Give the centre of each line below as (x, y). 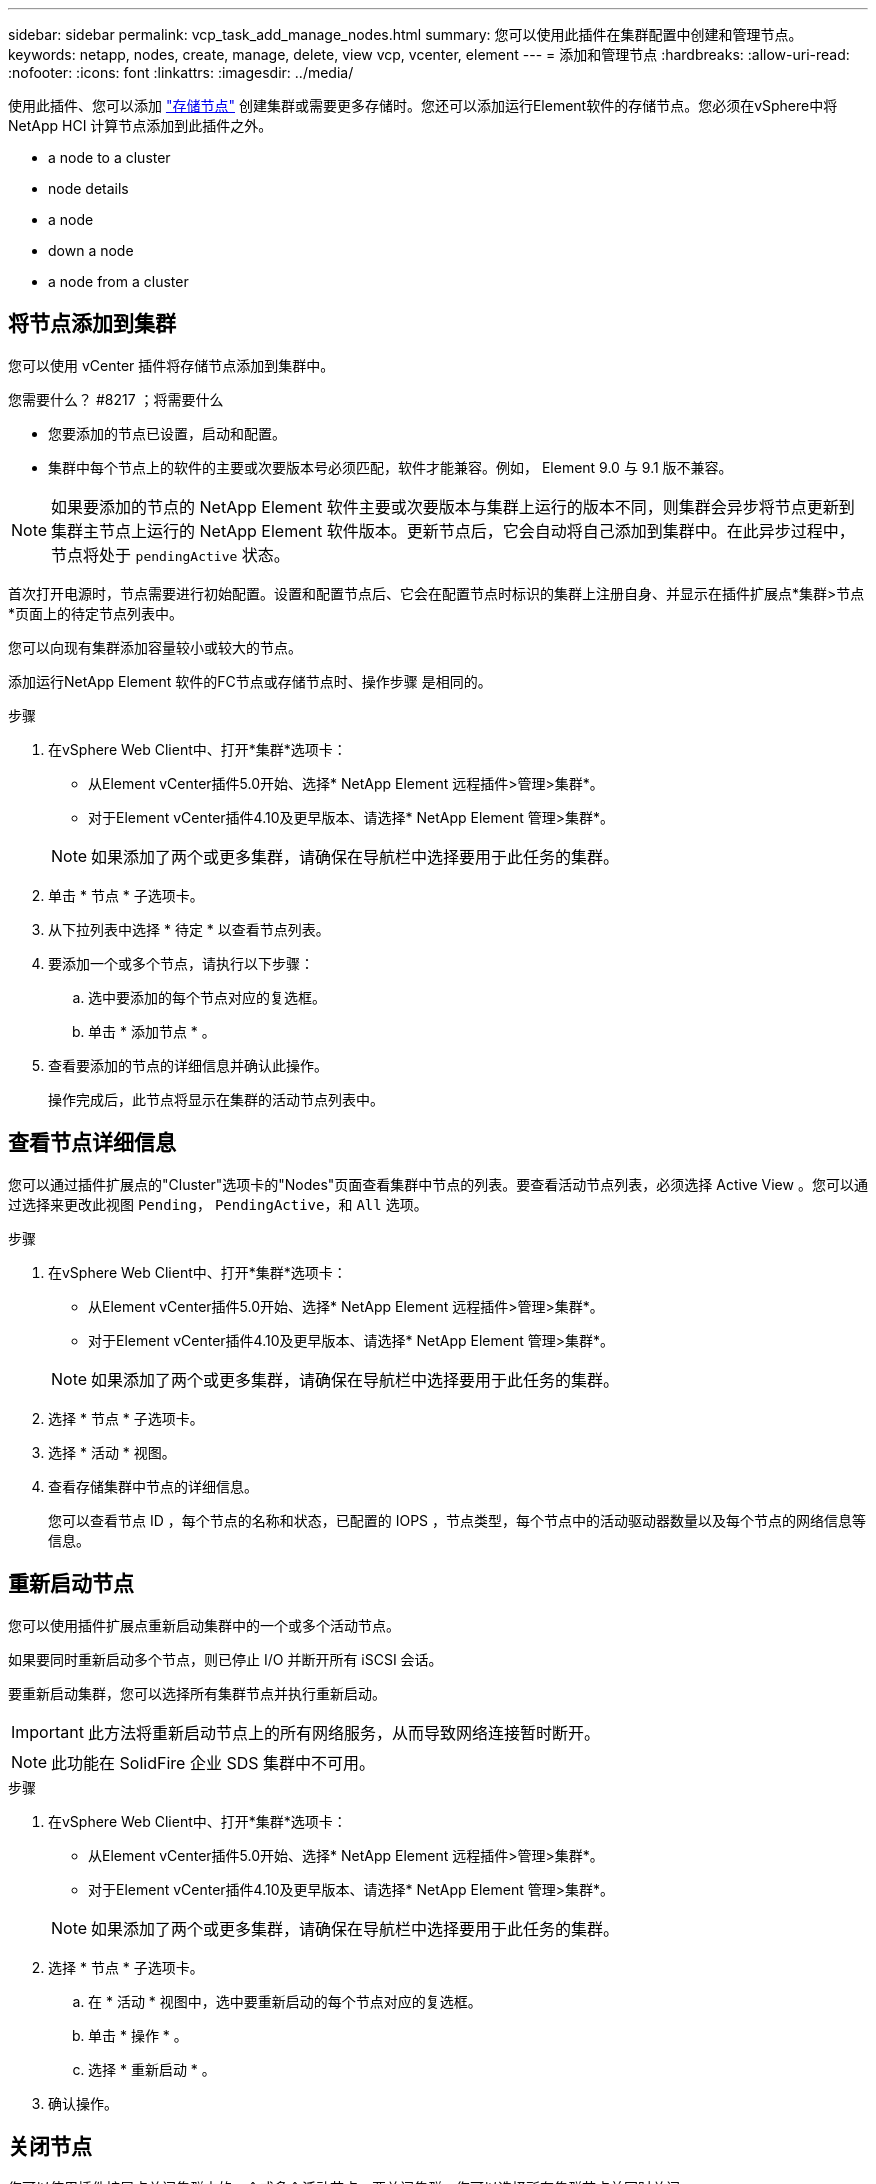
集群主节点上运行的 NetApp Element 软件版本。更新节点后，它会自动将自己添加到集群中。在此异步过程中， (453, 530)
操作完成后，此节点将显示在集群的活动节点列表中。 (216, 1099)
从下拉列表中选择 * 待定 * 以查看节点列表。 (189, 929)
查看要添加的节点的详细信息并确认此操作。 (188, 1065)
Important (47, 1731)
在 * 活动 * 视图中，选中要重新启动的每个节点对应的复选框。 (285, 2001)
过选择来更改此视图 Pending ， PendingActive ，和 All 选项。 (218, 1204)
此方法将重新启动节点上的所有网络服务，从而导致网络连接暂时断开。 (343, 1732)
